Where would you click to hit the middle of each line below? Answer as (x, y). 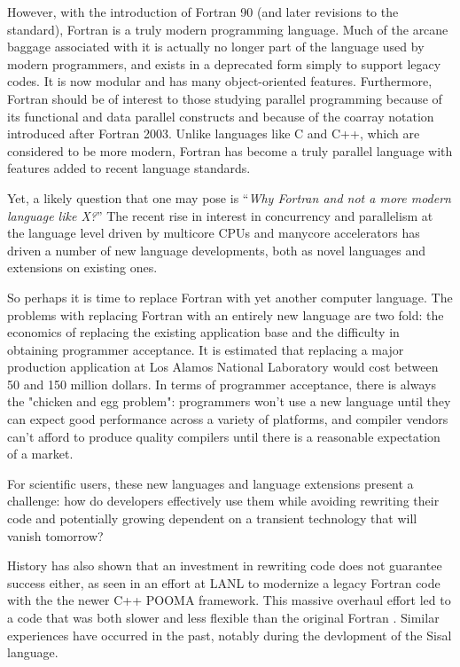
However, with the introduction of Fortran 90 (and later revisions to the (203, 12)
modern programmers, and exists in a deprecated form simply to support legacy (224, 63)
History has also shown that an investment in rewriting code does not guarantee (225, 565)
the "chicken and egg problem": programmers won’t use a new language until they (229, 401)
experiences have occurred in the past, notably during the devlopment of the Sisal (230, 635)
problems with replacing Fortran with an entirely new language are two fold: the (226, 314)
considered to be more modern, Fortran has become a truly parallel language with (230, 150)
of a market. (40, 454)
